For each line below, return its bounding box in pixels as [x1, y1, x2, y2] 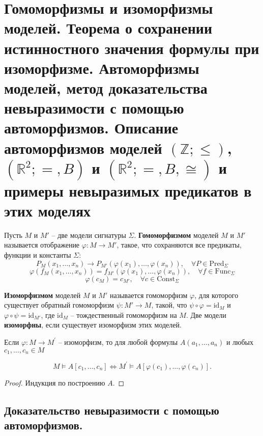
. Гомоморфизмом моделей [134, 229, 219, 240]
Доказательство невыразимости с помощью [4, 402, 219, 418]
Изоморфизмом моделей [4, 289, 81, 300]
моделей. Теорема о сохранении [4, 17, 213, 38]
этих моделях [4, 200, 91, 221]
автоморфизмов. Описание [4, 117, 179, 138]
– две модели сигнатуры [51, 229, 126, 240]
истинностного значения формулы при [4, 37, 259, 58]
